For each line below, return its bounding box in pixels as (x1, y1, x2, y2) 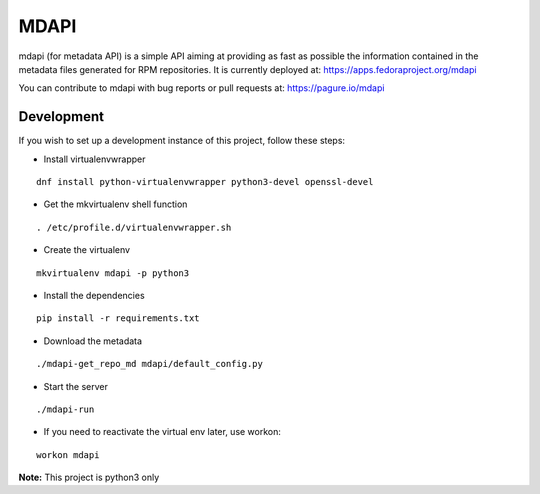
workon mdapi (36, 449, 100, 460)
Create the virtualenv (43, 244, 130, 256)
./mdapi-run (36, 403, 95, 415)
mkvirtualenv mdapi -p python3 (36, 267, 190, 279)
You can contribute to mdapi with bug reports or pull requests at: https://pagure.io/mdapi (18, 82, 385, 94)
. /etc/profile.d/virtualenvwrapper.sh (36, 221, 232, 233)
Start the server (43, 380, 109, 392)
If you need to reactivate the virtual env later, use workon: (43, 426, 282, 438)
